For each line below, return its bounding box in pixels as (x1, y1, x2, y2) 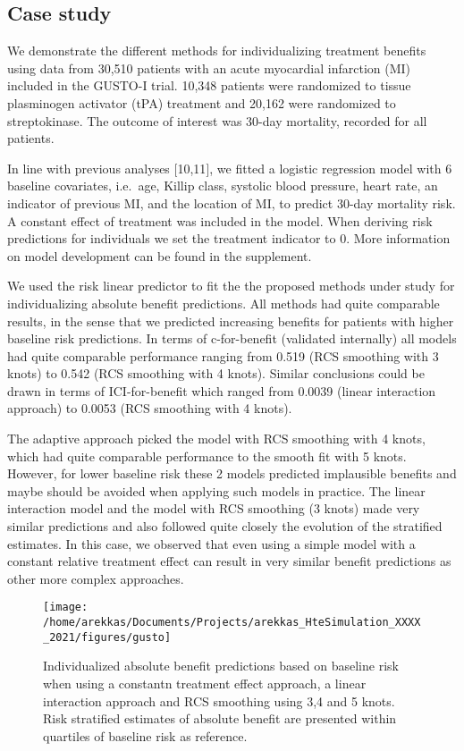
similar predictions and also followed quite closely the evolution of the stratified (7, 517, 443, 536)
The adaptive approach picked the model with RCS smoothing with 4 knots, (7, 429, 426, 448)
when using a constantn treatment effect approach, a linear (43, 673, 367, 692)
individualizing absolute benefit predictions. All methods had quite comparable (7, 293, 440, 312)
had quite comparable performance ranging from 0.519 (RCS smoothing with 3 (7, 346, 439, 365)
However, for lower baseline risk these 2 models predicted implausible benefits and (7, 464, 457, 483)
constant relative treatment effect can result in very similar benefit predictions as (7, 552, 451, 570)
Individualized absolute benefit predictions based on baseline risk (43, 656, 399, 675)
